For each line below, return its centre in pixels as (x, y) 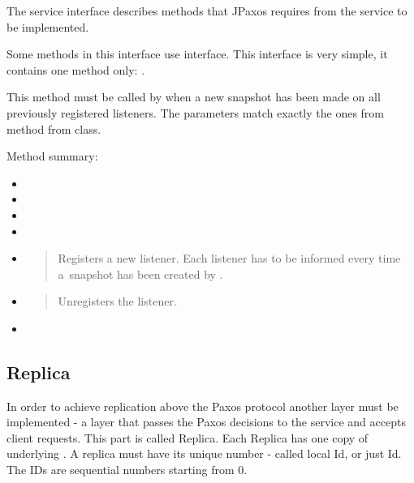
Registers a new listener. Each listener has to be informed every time (229, 258)
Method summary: (52, 156)
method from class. (54, 128)
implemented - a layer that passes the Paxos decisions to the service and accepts (206, 422)
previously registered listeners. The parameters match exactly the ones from (196, 112)
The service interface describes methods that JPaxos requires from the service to (207, 11)
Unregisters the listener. (117, 301)
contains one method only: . (76, 69)
